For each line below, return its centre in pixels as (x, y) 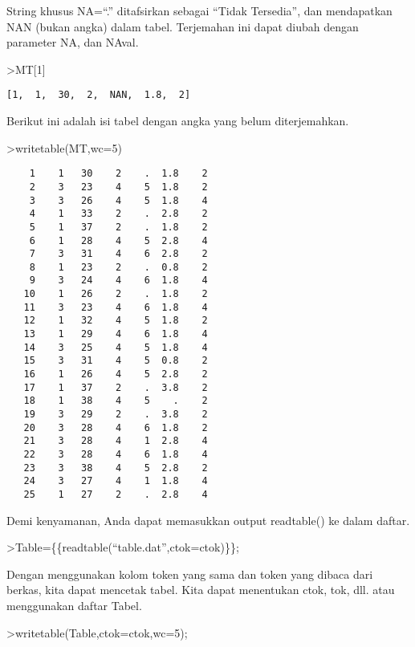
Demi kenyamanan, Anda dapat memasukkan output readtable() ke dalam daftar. (208, 520)
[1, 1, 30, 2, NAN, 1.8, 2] (99, 95)
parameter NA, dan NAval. (73, 42)
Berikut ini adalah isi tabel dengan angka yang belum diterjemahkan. (178, 121)
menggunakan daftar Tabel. (74, 605)
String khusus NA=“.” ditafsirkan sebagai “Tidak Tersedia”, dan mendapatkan (199, 10)
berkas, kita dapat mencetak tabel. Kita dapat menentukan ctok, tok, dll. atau (201, 590)
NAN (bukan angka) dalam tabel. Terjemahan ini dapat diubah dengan (183, 26)
